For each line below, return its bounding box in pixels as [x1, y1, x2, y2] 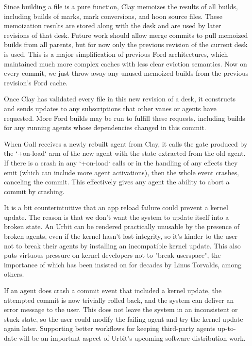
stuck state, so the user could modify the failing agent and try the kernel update [4, 313, 243, 324]
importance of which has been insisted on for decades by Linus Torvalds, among [4, 259, 242, 269]
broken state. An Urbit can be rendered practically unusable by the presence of [4, 221, 240, 231]
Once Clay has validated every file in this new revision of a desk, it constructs [4, 94, 235, 104]
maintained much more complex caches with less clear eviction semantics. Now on [4, 58, 247, 68]
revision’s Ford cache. [4, 77, 68, 87]
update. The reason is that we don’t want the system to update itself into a [4, 212, 229, 222]
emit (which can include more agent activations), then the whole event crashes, [4, 167, 239, 177]
